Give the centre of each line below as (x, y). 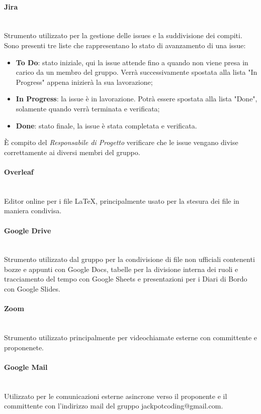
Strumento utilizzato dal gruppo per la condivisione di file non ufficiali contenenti (129, 259)
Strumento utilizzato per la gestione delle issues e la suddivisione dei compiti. (123, 35)
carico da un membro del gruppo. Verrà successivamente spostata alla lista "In (137, 72)
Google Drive (28, 230)
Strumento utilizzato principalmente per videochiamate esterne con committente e (131, 337)
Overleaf (19, 171)
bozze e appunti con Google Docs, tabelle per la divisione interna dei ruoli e (121, 269)
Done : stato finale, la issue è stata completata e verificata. (106, 125)
